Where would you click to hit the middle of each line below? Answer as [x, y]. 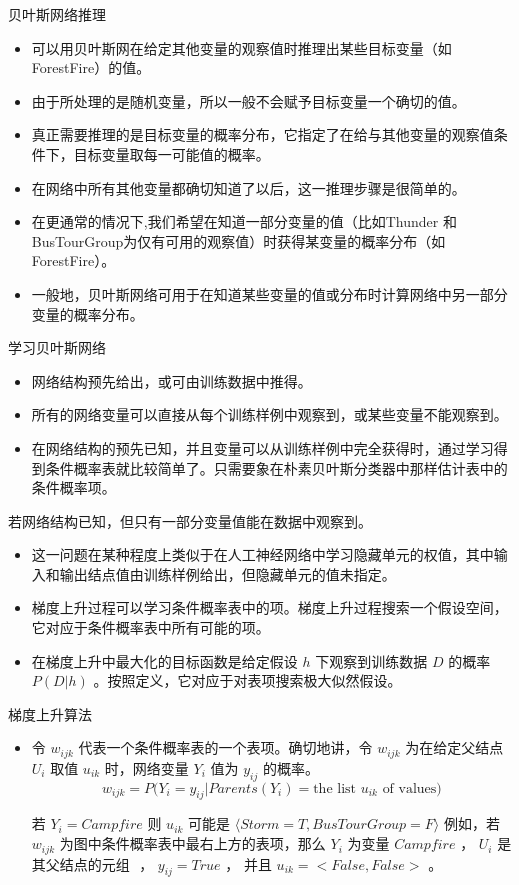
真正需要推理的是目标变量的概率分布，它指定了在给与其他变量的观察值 [262, 134]
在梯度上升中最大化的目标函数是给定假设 [164, 660]
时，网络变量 [146, 767]
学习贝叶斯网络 [57, 347]
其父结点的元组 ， [92, 863]
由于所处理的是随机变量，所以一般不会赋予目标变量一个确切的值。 [248, 100]
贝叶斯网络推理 [57, 14]
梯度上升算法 [50, 713]
